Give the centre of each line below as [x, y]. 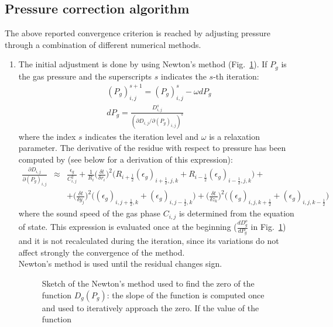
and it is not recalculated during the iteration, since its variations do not [149, 241]
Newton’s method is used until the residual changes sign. [120, 264]
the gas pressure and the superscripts [85, 76]
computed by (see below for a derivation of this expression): [126, 159]
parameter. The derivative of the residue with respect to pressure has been [152, 148]
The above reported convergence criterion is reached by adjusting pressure [138, 33]
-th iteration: [236, 76]
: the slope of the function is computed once [186, 295]
